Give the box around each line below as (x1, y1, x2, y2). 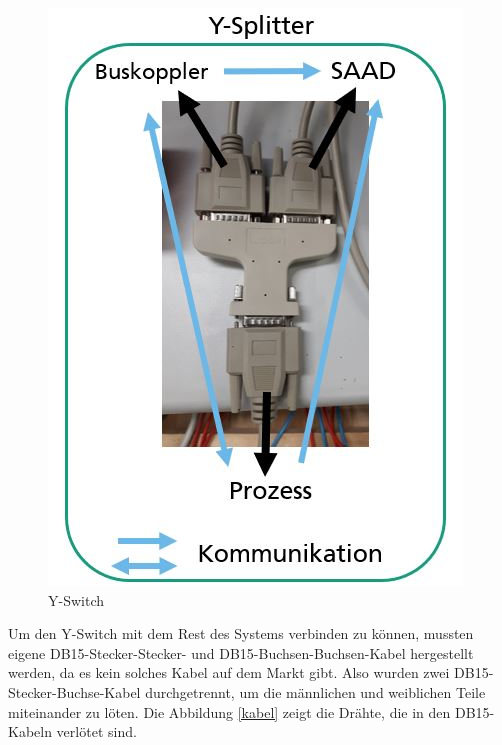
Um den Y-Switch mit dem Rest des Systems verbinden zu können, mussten (8, 623, 474, 644)
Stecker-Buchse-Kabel (8, 681, 141, 702)
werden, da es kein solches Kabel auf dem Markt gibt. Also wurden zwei (8, 662, 450, 683)
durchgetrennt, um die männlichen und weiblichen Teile (145, 681, 486, 702)
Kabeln (8, 721, 52, 742)
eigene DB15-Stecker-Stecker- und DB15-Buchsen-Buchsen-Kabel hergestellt (8, 642, 474, 663)
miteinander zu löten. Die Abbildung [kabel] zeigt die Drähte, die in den (8, 701, 451, 722)
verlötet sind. (56, 721, 137, 742)
